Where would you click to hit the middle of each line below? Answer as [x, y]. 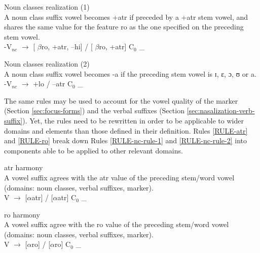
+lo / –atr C [53, 84]
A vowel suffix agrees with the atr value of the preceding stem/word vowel [119, 177]
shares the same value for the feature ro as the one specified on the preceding [124, 27]
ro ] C [63, 244]
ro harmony [22, 214]
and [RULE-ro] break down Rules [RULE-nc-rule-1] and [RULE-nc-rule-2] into [126, 140]
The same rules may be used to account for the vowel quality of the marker [121, 100]
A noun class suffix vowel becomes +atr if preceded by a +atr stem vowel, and [126, 17]
